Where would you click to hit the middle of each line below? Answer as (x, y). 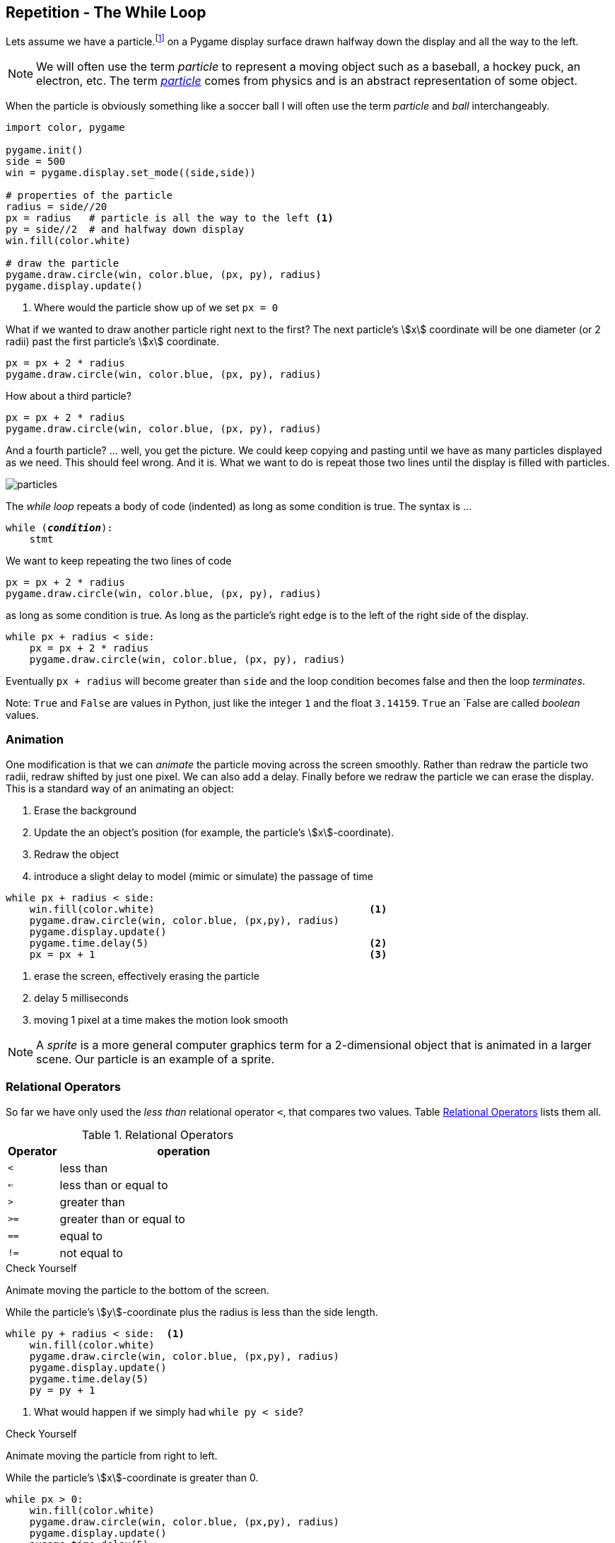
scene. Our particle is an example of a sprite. (156, 1059)
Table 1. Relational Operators (158, 1134)
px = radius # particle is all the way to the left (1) (170, 218)
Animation (35, 740)
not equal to (91, 1253)
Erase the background (86, 810)
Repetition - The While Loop (106, 12)
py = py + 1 (62, 1390)
